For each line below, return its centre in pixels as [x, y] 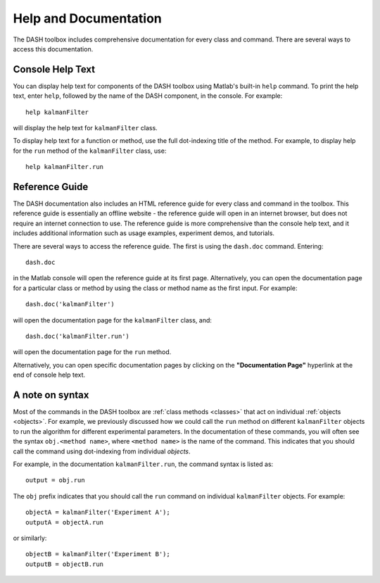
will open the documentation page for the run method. [92, 352]
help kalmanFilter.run [65, 167]
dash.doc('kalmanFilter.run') [78, 336]
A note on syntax [51, 395]
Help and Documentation [87, 18]
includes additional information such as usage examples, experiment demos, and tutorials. [144, 233]
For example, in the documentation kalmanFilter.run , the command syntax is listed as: [143, 464]
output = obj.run [55, 480]
